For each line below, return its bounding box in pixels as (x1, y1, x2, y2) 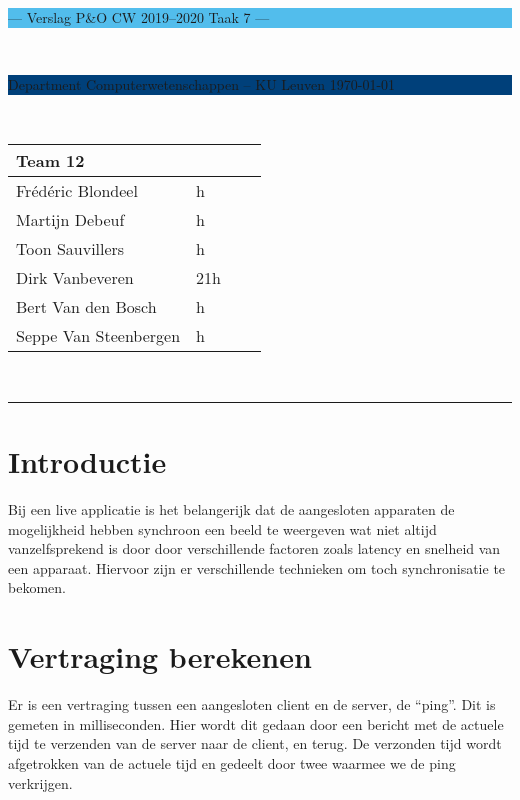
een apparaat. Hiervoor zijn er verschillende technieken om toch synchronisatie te (8, 557, 506, 578)
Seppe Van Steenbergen (16, 324, 181, 348)
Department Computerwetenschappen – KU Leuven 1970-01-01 (8, 74, 396, 95)
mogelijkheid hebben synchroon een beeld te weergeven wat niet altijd (8, 518, 437, 539)
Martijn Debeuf (16, 208, 125, 232)
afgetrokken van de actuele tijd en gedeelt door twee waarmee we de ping (8, 752, 456, 773)
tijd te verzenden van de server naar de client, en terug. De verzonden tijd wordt (8, 733, 502, 754)
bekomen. (8, 577, 66, 598)
